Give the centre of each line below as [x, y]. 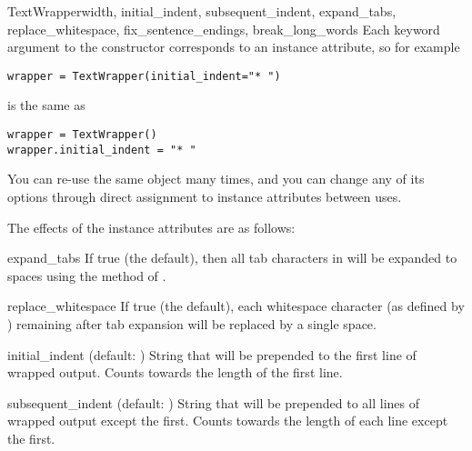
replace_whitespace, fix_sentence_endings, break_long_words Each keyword [224, 29]
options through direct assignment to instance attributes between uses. [205, 196]
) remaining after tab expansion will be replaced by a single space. [192, 323]
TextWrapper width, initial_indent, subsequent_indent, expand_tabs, [202, 11]
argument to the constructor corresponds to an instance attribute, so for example [234, 47]
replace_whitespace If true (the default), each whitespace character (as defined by [236, 306]
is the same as [46, 105]
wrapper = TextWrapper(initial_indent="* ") [144, 76]
